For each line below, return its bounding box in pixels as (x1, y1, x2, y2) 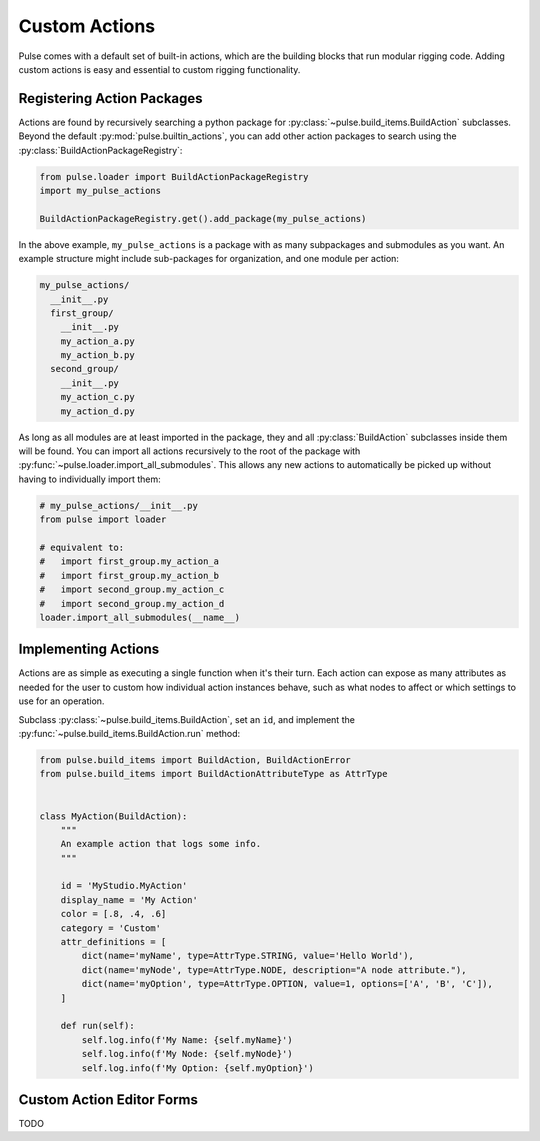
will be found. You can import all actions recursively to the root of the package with (18, 445, 361, 457)
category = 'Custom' (60, 922, 162, 934)
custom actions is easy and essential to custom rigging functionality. (18, 63, 301, 75)
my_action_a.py (60, 335, 135, 347)
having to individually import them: (18, 473, 161, 485)
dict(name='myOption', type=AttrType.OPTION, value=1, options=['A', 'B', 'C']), (81, 978, 494, 990)
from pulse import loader (39, 514, 167, 525)
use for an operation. (18, 695, 105, 707)
